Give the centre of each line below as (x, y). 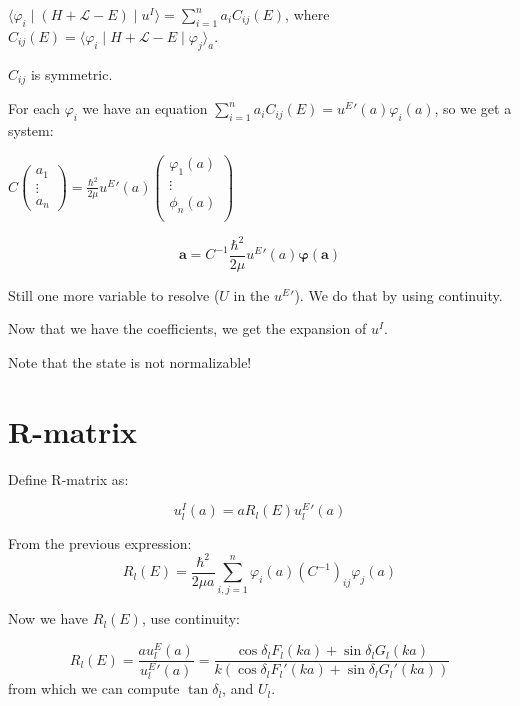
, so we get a (473, 108)
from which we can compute (94, 688)
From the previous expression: (100, 542)
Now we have (48, 618)
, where (307, 14)
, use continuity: (190, 618)
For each (34, 108)
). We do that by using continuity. (398, 294)
